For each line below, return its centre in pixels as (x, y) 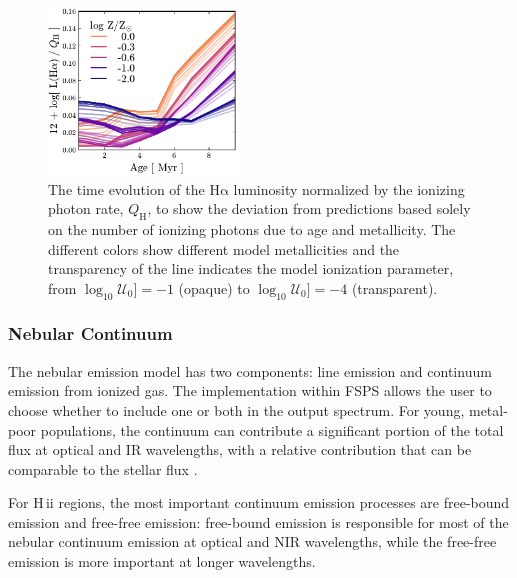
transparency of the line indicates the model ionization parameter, (251, 268)
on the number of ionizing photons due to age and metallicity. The (252, 228)
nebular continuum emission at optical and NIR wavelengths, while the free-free (252, 541)
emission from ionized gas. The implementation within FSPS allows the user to (250, 390)
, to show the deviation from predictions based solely (309, 208)
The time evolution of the (126, 188)
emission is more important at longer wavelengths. (162, 561)
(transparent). (394, 287)
